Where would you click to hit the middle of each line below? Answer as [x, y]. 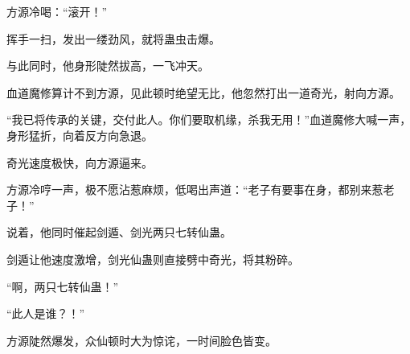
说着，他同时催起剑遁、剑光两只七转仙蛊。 [119, 232]
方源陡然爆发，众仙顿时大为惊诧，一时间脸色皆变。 [141, 340]
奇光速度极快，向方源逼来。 [80, 162]
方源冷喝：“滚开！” [57, 11]
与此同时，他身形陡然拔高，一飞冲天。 [108, 66]
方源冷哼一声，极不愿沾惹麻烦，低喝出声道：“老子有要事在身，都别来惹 [195, 189]
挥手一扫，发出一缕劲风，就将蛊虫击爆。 [113, 38]
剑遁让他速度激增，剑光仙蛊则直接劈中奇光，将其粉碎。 [153, 259]
